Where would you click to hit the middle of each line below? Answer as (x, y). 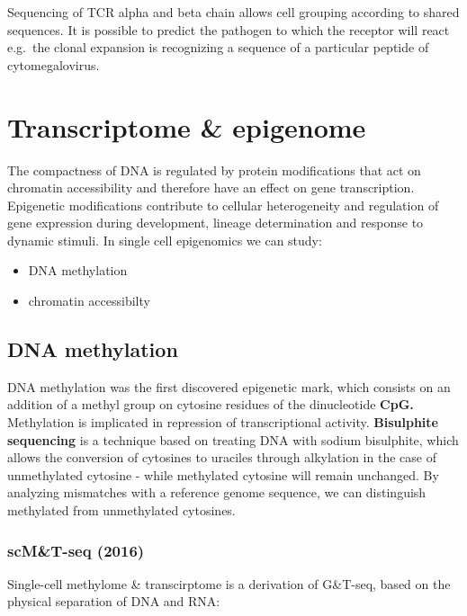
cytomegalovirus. (54, 64)
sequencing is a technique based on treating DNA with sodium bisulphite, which (233, 439)
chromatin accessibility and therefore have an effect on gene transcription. (211, 187)
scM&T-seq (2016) (76, 550)
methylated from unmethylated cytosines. (121, 510)
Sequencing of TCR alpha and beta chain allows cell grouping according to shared (233, 12)
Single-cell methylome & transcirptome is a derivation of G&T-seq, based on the (229, 583)
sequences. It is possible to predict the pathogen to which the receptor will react (229, 29)
